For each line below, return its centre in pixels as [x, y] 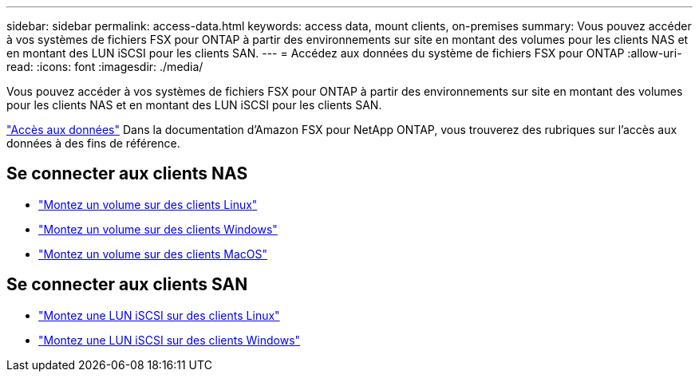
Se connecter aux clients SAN [127, 285]
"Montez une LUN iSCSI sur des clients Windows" [170, 340]
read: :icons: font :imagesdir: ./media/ [105, 67]
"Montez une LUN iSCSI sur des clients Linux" [159, 315]
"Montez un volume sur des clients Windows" [158, 229]
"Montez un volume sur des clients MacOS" [153, 254]
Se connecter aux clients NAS [127, 174]
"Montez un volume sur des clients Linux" [148, 204]
